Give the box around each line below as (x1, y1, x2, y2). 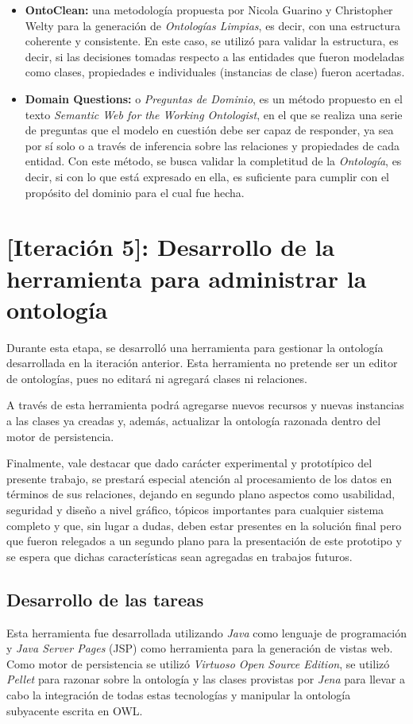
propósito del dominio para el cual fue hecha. (25, 184, 245, 200)
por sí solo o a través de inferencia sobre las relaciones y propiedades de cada (25, 137, 400, 153)
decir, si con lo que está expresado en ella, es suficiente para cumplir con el (25, 168, 390, 184)
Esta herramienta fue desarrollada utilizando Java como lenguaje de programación (6, 624, 407, 641)
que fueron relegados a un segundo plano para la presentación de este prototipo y (6, 532, 402, 549)
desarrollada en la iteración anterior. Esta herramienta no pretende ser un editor (6, 354, 398, 371)
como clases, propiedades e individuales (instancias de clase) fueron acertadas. (25, 64, 405, 80)
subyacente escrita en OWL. (6, 702, 143, 718)
